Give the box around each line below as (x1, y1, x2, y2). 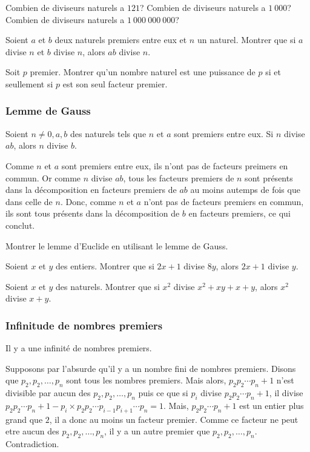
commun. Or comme (5, 171, 81, 184)
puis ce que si (138, 386, 188, 399)
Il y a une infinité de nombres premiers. (5, 342, 152, 354)
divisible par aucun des (5, 386, 91, 399)
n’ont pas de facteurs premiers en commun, (143, 195, 304, 207)
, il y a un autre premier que (104, 425, 210, 437)
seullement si (5, 77, 53, 90)
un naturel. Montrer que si (197, 33, 296, 46)
